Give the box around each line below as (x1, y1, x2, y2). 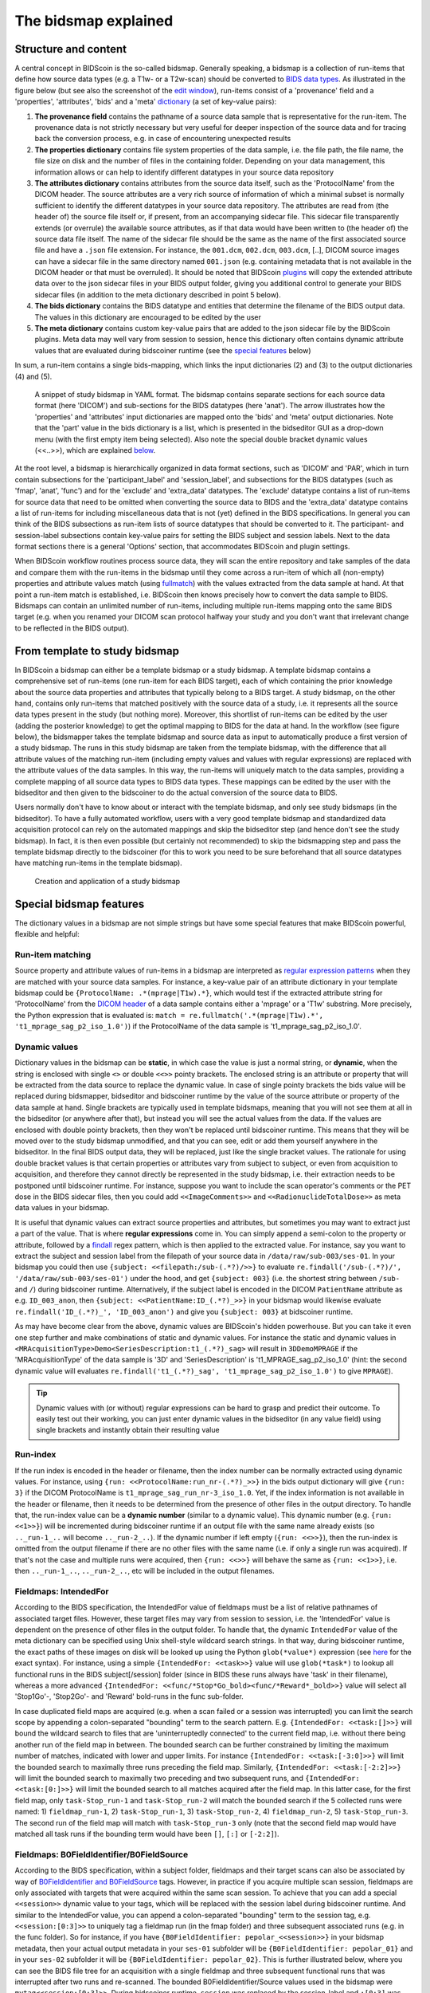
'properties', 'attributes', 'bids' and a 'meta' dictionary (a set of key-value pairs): (14, 96, 277, 107)
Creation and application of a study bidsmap (34, 876, 181, 886)
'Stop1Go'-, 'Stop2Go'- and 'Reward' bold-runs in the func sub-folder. (14, 1692, 244, 1701)
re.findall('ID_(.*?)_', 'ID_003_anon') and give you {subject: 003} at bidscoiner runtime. (14, 1307, 354, 1316)
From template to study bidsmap (14, 644, 179, 658)
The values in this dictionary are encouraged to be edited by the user (34, 312, 262, 322)
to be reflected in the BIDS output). (14, 623, 129, 633)
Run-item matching (14, 949, 92, 960)
